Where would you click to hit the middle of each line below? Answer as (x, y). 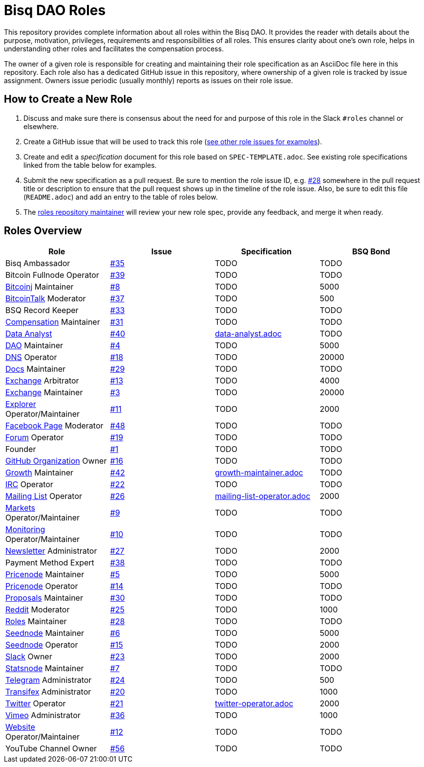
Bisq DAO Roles (55, 10)
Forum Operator (35, 438)
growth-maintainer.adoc (259, 473)
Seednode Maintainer (45, 633)
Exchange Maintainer (44, 393)
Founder (21, 449)
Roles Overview (43, 231)
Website (20, 727)
